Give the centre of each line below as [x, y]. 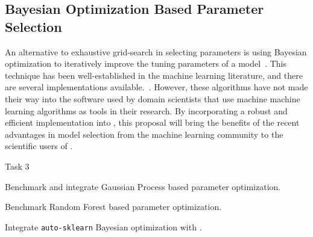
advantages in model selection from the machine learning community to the [144, 134]
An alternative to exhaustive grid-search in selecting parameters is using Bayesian [156, 51]
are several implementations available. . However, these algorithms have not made [156, 87]
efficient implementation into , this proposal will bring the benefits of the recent [152, 122]
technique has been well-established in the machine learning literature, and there [154, 75]
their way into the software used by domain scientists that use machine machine [153, 98]
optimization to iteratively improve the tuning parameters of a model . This [146, 63]
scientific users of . [39, 146]
